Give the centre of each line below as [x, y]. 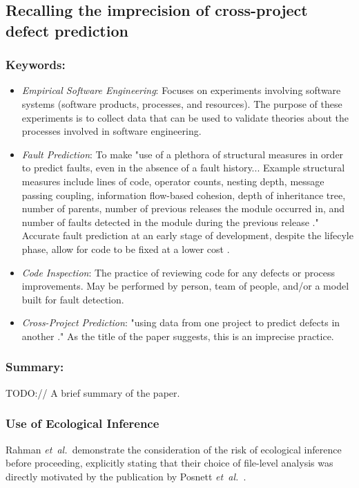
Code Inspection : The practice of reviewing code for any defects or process [178, 272]
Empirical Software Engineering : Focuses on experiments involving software [181, 90]
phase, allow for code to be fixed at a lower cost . [126, 248]
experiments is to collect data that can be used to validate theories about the [185, 117]
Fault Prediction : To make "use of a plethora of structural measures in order [183, 154]
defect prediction [67, 30]
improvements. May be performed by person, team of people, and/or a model [185, 286]
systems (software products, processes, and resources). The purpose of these [182, 103]
